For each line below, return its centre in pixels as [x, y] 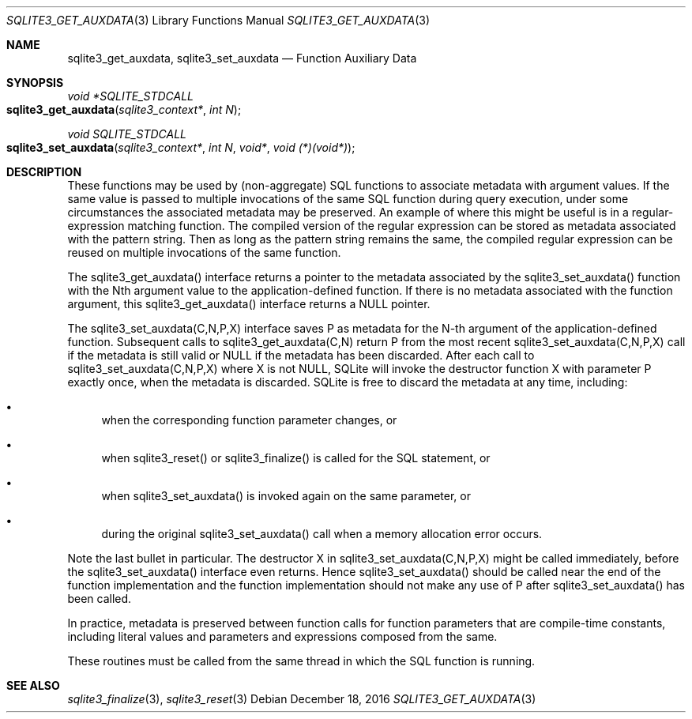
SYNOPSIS [35, 83]
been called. [100, 599]
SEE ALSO [33, 685]
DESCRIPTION [44, 172]
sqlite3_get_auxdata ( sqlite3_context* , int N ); [124, 109]
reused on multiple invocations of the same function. [204, 252]
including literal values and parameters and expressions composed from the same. [282, 636]
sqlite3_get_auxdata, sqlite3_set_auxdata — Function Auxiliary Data [242, 58]
